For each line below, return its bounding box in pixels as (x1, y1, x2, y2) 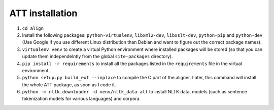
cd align (22, 25, 44, 31)
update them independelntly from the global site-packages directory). (22, 53, 173, 60)
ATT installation (9, 8, 78, 19)
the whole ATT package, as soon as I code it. (22, 81, 116, 88)
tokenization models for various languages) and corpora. (22, 96, 141, 102)
